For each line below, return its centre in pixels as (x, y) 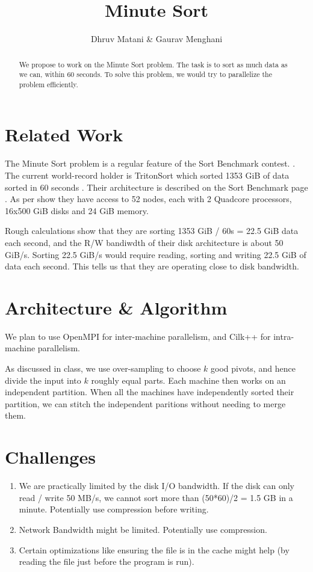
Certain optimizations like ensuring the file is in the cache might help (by (154, 549)
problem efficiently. (48, 84)
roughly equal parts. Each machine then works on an (188, 380)
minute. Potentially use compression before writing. (114, 509)
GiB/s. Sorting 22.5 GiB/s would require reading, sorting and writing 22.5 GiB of (156, 254)
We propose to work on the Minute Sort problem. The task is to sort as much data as (153, 64)
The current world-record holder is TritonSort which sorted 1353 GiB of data (147, 175)
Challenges (50, 457)
